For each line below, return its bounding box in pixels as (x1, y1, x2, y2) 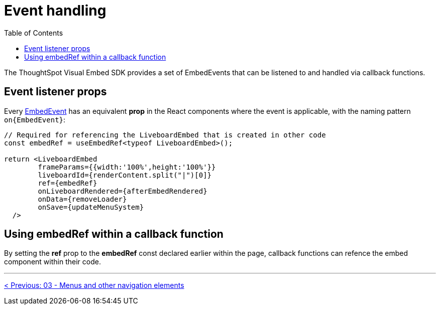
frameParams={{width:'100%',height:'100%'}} (38, 163, 216, 171)
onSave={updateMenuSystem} (38, 203, 144, 211)
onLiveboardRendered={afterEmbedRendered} (38, 187, 207, 195)
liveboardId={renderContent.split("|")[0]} (38, 171, 212, 179)
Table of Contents (4, 28, 63, 37)
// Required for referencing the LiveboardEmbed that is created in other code (4, 130, 326, 139)
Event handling (4, 2, 106, 19)
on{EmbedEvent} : (4, 115, 66, 124)
